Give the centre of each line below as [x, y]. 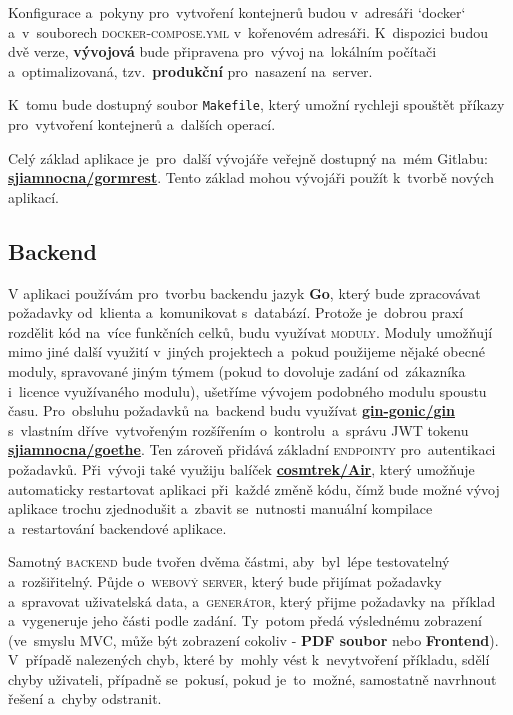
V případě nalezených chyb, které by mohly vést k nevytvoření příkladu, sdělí [249, 659]
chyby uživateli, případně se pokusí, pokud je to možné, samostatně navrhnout [252, 678]
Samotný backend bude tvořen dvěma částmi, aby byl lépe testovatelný [229, 561]
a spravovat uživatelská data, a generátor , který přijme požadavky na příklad [252, 600]
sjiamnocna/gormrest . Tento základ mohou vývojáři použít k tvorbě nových [251, 177]
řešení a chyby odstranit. [85, 698]
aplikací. [33, 196]
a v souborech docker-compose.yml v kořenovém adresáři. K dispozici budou [248, 31]
